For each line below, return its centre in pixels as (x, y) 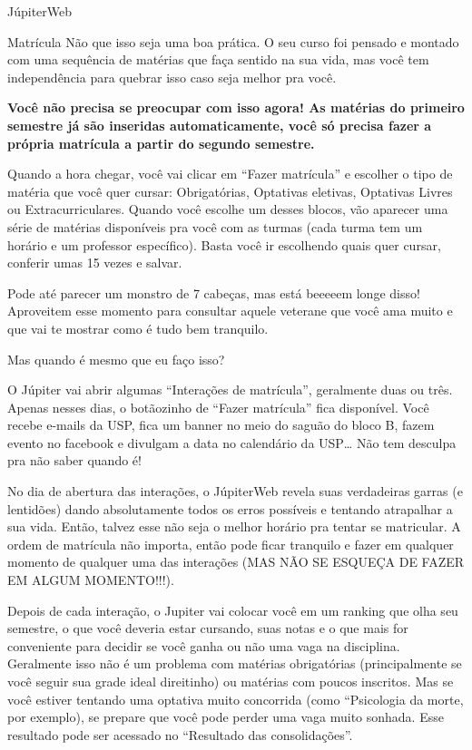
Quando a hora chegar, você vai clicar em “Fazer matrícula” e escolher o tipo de (230, 174)
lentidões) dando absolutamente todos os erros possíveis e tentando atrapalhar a (230, 508)
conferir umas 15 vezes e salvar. (95, 263)
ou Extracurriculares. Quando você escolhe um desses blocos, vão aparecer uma (228, 209)
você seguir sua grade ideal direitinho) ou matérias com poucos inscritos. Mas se (231, 681)
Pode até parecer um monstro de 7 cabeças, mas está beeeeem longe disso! (214, 292)
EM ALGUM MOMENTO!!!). (91, 580)
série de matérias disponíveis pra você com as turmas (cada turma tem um (215, 226)
